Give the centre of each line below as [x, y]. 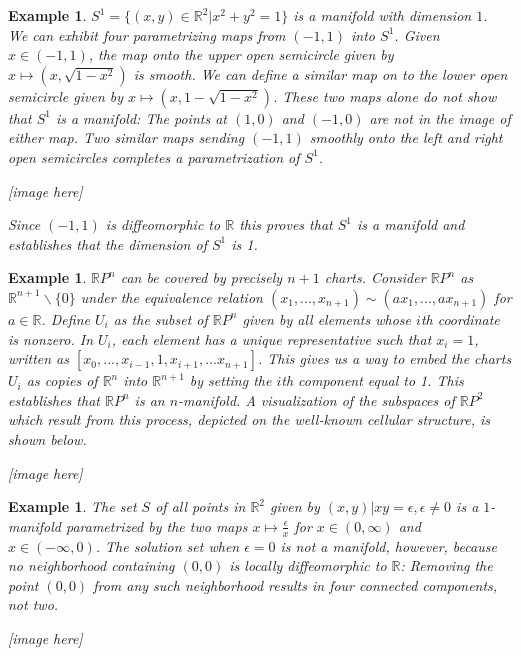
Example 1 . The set [72, 506]
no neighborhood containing [91, 565]
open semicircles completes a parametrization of [154, 156]
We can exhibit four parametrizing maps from [147, 34]
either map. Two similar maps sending [126, 137]
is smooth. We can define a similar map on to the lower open [320, 73]
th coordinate [460, 318]
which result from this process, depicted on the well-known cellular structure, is [249, 419]
